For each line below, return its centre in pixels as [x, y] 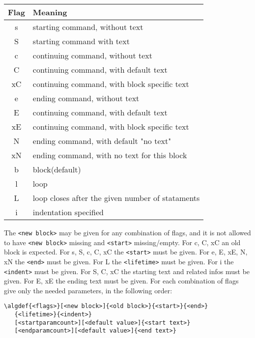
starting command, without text [88, 27]
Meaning [50, 12]
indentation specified [68, 212]
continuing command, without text [92, 55]
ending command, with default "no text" [102, 141]
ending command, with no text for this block [110, 155]
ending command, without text [86, 98]
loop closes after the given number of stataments [116, 198]
